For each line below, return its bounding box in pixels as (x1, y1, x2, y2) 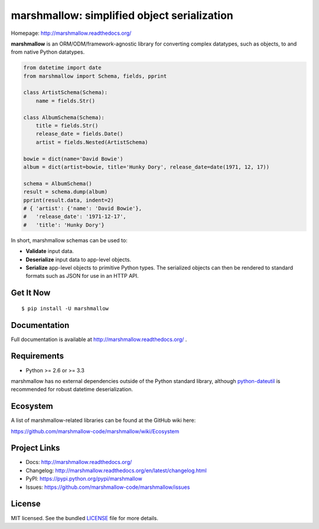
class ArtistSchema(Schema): (23, 89, 108, 96)
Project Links (11, 443, 60, 453)
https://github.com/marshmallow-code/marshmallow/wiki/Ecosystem (11, 427, 180, 434)
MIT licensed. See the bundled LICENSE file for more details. (11, 514, 159, 521)
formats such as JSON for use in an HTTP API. (25, 272, 139, 280)
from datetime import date (23, 64, 102, 71)
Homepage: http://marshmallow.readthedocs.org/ (11, 30, 132, 37)
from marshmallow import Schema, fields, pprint (23, 73, 167, 79)
